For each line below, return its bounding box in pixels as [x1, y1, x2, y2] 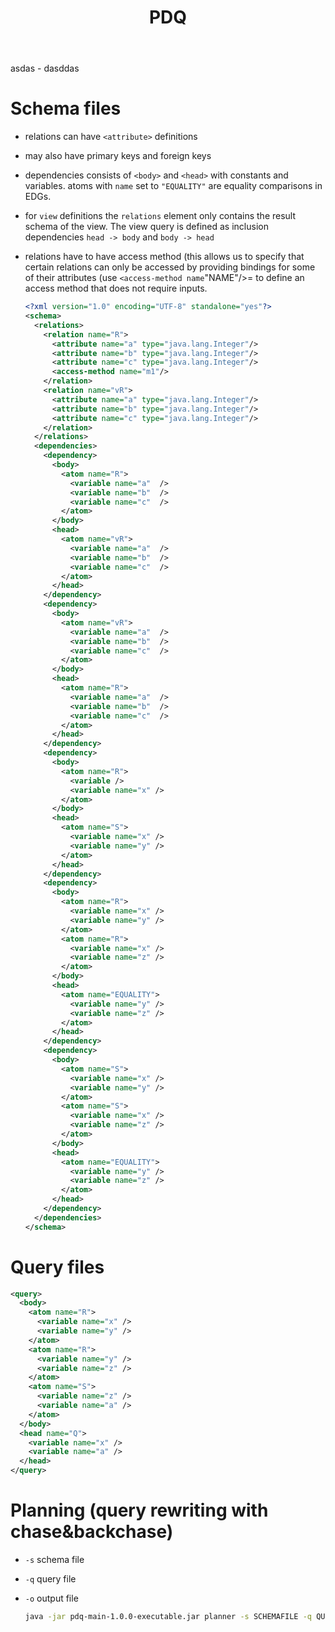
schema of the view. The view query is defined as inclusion [24, 221, 269, 233]
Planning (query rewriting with [10, 1499, 269, 1522]
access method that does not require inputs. [24, 282, 208, 295]
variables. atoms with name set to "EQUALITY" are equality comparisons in [24, 180, 323, 192]
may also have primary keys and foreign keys [24, 150, 212, 162]
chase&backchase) [10, 1521, 174, 1543]
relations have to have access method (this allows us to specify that [24, 251, 305, 263]
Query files [10, 1256, 105, 1278]
